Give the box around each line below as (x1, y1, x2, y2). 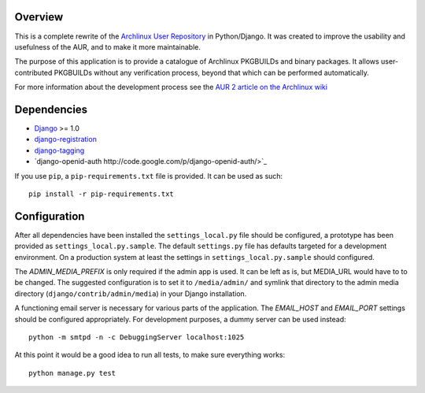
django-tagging (34, 146, 85, 155)
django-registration (34, 135, 98, 144)
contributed (14, 68, 53, 77)
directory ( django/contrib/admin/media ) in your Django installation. (14, 288, 247, 298)
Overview (14, 10, 64, 24)
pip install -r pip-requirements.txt (28, 189, 175, 198)
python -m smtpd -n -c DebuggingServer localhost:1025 (28, 332, 245, 342)
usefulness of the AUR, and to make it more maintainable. (14, 42, 201, 51)
